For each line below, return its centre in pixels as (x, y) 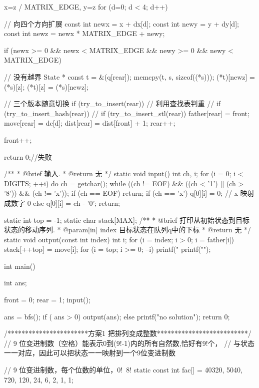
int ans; (15, 283)
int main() (20, 266)
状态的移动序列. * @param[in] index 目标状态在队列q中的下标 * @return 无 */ (128, 230)
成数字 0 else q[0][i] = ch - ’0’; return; (62, 203)
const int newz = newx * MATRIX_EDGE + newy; (84, 33)
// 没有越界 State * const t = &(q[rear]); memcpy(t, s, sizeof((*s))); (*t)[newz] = (130, 76)
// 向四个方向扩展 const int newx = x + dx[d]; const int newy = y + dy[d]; (121, 23)
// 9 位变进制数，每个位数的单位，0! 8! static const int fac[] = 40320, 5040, (123, 370)
